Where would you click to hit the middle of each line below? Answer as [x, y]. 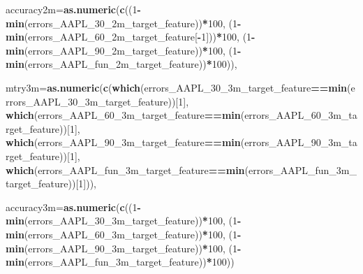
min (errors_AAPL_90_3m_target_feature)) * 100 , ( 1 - [124, 248]
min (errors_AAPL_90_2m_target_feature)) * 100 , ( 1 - [124, 50]
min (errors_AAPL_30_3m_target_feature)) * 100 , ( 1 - [124, 221]
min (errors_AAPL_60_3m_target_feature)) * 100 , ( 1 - [124, 234]
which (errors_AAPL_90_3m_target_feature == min [123, 142]
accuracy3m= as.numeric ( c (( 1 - [73, 207]
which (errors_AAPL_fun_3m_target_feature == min [125, 170]
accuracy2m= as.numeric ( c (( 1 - [73, 9]
